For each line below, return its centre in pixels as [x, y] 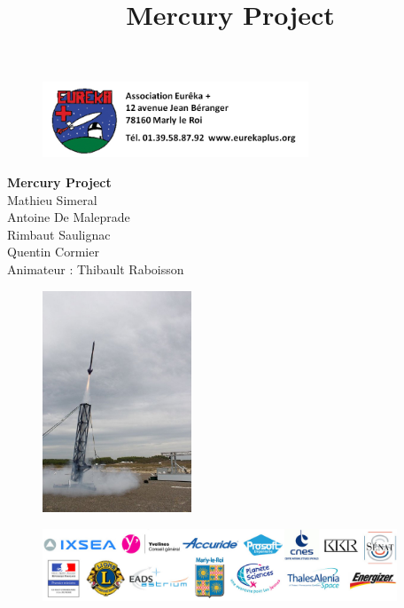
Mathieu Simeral [52, 199]
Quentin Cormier [53, 252]
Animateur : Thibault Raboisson [96, 268]
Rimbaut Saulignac [59, 234]
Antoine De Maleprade [69, 217]
